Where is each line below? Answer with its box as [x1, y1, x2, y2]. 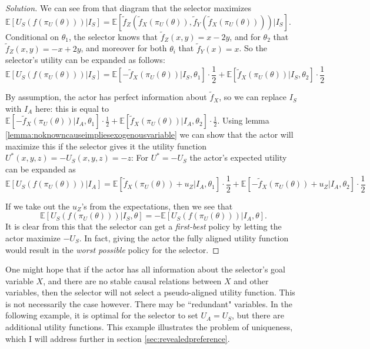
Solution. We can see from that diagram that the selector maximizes [5, 2, 251, 14]
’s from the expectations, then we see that [81, 200, 233, 212]
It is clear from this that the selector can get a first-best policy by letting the [5, 220, 282, 232]
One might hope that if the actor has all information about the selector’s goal [5, 263, 285, 275]
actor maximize [5, 231, 61, 244]
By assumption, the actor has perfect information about [5, 91, 207, 103]
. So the [239, 42, 267, 54]
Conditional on [5, 30, 59, 42]
